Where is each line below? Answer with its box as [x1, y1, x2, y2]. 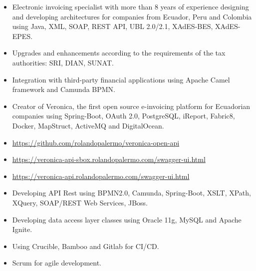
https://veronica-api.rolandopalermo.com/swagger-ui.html [12, 170, 190, 181]
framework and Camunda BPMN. [12, 84, 116, 94]
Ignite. [12, 224, 32, 234]
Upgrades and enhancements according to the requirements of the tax [12, 47, 226, 58]
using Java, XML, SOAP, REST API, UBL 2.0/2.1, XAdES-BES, [12, 21, 213, 31]
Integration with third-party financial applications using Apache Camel [12, 74, 230, 84]
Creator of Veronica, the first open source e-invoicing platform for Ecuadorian [12, 100, 251, 111]
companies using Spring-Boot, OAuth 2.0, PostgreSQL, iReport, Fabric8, [12, 110, 235, 121]
